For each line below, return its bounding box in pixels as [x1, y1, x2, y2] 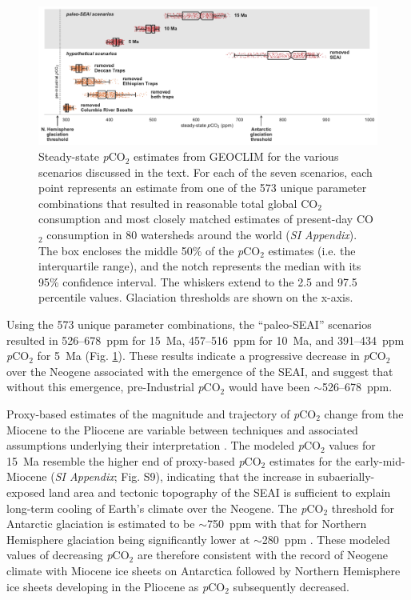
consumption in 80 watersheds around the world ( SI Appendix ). [46, 226, 357, 243]
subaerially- [317, 468, 375, 485]
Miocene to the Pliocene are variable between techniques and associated [6, 421, 358, 438]
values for [329, 437, 376, 454]
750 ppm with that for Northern [206, 515, 367, 532]
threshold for [331, 499, 395, 516]
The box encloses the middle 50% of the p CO [38, 242, 261, 258]
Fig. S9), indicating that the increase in [121, 468, 315, 485]
